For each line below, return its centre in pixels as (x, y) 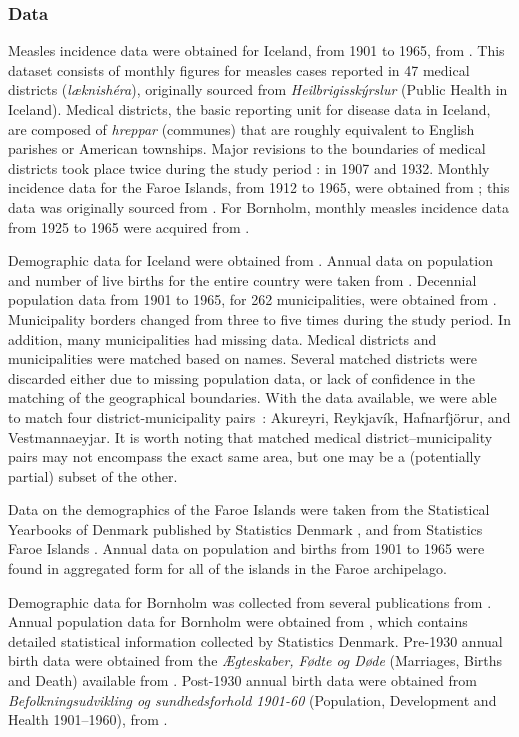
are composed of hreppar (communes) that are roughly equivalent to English (241, 128)
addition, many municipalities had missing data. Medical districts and (222, 338)
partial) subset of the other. (93, 475)
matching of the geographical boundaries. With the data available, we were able (252, 397)
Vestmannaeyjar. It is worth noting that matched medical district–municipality (250, 436)
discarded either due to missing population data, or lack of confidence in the (242, 377)
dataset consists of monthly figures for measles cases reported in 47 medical (239, 69)
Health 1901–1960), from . (88, 719)
